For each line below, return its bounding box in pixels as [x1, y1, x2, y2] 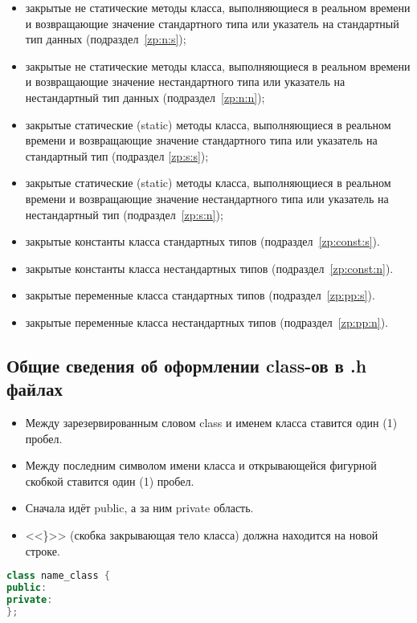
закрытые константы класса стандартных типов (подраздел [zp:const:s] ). [25, 233, 380, 250]
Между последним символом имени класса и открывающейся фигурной [25, 457, 377, 474]
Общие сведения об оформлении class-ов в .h [6, 352, 367, 377]
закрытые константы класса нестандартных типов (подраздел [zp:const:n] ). [25, 259, 394, 276]
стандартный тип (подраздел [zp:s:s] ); [25, 147, 209, 164]
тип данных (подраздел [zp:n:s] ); [25, 31, 186, 47]
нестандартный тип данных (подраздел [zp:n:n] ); [25, 88, 265, 105]
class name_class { [6, 570, 110, 582]
